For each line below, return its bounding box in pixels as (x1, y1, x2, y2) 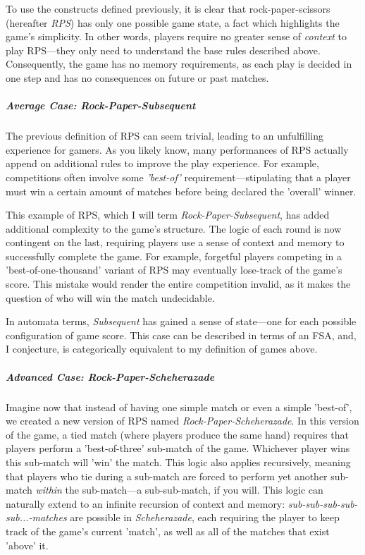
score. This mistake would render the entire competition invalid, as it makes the (6, 276, 351, 291)
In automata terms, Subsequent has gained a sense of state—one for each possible (6, 314, 357, 329)
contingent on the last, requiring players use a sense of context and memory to (6, 235, 345, 250)
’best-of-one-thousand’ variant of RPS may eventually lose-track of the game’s (6, 262, 342, 277)
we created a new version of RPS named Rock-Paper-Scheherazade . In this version (6, 413, 359, 428)
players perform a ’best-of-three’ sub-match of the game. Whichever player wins (6, 441, 350, 456)
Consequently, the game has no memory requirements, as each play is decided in (6, 56, 352, 71)
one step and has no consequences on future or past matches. (6, 70, 269, 85)
